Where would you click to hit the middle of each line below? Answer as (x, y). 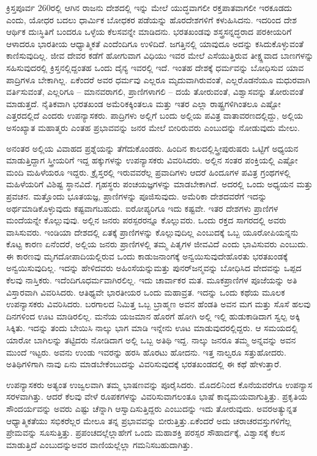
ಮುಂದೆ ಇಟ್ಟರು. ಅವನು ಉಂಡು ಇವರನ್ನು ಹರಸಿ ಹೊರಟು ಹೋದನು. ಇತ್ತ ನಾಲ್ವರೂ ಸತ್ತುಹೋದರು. (146, 352)
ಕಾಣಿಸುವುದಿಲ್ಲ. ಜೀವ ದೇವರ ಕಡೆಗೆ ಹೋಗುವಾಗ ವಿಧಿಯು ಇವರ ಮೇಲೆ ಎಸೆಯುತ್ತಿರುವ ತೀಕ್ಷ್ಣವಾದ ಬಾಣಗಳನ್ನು (160, 55)
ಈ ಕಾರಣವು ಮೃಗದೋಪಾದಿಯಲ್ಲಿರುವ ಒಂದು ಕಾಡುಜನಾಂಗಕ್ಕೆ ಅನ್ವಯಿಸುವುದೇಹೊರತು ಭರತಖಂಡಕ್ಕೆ (147, 256)
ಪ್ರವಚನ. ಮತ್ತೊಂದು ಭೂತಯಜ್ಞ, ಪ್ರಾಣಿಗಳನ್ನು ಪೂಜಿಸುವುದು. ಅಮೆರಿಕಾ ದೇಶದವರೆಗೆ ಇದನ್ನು (137, 196)
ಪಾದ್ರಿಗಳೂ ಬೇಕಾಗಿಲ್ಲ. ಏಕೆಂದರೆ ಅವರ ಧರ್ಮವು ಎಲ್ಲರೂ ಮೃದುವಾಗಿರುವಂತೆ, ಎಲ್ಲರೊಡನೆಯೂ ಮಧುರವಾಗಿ (158, 79)
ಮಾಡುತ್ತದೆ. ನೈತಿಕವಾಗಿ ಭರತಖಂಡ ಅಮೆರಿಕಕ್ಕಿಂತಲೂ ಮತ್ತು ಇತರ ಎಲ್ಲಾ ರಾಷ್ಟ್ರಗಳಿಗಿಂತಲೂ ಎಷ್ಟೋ (144, 103)
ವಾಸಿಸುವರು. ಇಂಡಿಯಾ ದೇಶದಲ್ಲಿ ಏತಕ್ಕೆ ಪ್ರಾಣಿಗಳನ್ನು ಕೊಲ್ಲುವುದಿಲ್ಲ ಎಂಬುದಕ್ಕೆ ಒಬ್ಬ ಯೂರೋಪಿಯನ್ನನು (152, 232)
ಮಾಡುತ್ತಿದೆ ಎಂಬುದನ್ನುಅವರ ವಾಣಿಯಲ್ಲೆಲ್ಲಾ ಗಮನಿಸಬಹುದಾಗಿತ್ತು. (100, 444)
